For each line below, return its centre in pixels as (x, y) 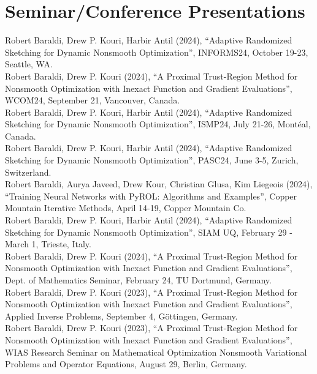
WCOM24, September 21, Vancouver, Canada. (93, 100)
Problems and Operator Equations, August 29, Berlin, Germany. (126, 364)
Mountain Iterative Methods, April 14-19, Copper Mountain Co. (126, 208)
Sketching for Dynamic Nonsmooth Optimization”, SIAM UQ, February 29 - (149, 232)
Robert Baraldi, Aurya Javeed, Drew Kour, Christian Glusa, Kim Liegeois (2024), (159, 184)
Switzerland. (28, 172)
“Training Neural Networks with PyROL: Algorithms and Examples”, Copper (151, 196)
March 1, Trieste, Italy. (48, 244)
